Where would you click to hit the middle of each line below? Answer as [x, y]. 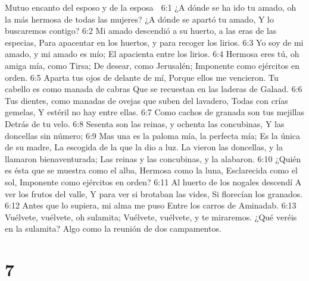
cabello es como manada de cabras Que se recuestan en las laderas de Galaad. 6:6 [154, 89]
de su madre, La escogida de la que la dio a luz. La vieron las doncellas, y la [144, 147]
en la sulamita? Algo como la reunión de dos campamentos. [113, 228]
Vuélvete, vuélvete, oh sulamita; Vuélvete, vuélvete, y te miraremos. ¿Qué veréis [151, 217]
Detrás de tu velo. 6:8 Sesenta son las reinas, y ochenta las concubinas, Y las [145, 123]
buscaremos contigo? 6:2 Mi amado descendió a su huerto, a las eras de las [141, 31]
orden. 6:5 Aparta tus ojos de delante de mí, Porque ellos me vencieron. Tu [142, 77]
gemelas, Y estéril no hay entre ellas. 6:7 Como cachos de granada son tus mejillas [155, 112]
